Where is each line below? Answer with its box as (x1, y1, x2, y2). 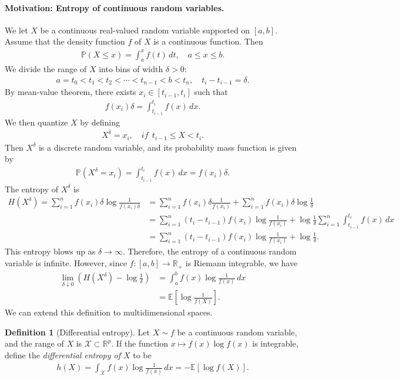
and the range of (5, 337, 64, 350)
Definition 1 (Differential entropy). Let (5, 325, 150, 338)
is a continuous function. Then (153, 35, 263, 48)
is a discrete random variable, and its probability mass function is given (38, 141, 297, 153)
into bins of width (99, 63, 163, 75)
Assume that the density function (5, 35, 125, 48)
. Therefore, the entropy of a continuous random (122, 245, 297, 257)
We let (5, 23, 28, 36)
